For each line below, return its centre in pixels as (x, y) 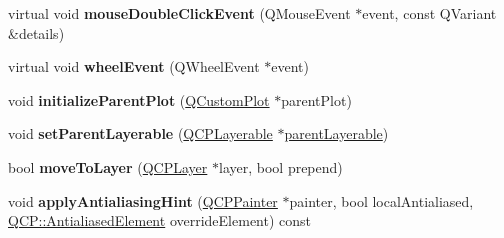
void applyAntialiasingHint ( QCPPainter (143, 200)
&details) (36, 32)
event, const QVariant (429, 13)
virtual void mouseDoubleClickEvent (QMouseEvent (179, 13)
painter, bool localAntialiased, (381, 200)
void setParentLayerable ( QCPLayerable (140, 133)
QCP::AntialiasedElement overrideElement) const (160, 220)
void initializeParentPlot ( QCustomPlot (139, 99)
